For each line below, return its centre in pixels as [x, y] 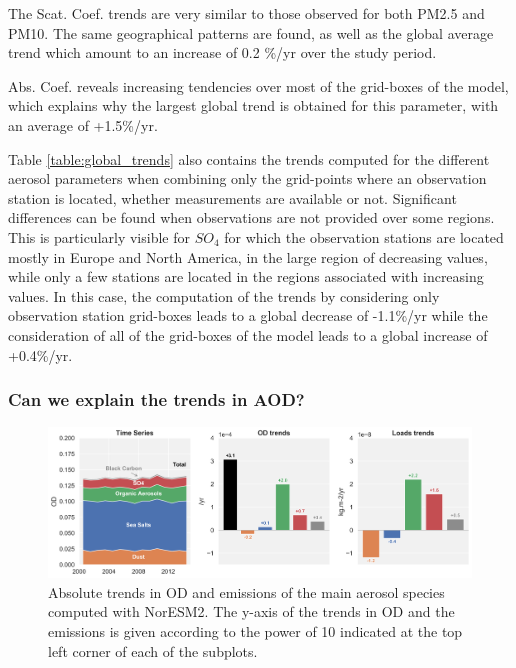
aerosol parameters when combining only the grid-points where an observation [247, 178]
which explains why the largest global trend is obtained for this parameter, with [253, 105]
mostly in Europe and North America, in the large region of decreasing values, [248, 256]
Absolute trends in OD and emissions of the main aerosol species [246, 591]
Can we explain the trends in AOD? [156, 399]
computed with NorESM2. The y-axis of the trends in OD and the [251, 611]
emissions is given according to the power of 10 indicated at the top [255, 630]
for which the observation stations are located [364, 236]
